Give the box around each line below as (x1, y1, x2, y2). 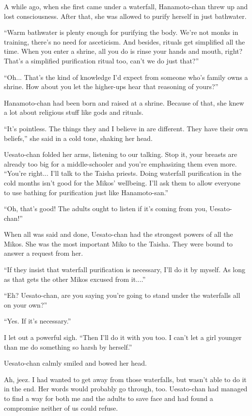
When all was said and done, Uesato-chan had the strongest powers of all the (4, 229, 233, 239)
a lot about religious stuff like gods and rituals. (4, 107, 143, 117)
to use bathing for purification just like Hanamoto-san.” (4, 187, 169, 197)
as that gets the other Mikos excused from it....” (4, 274, 146, 284)
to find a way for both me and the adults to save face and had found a (4, 393, 213, 403)
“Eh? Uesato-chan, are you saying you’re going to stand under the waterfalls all (4, 290, 240, 300)
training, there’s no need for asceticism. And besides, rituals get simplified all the (4, 36, 245, 46)
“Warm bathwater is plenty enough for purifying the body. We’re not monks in (4, 27, 238, 37)
